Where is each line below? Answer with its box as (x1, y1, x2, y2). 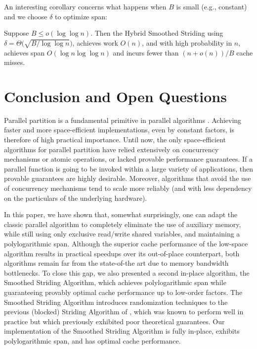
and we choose (4, 11, 47, 21)
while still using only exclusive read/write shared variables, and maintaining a (4, 229, 240, 239)
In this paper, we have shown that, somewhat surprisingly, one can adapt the (4, 209, 238, 220)
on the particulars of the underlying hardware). (4, 192, 147, 203)
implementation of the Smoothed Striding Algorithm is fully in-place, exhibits (4, 326, 240, 336)
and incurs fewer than (113, 47, 179, 58)
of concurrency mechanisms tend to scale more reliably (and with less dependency (4, 183, 252, 193)
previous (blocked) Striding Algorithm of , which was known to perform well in (4, 306, 244, 317)
